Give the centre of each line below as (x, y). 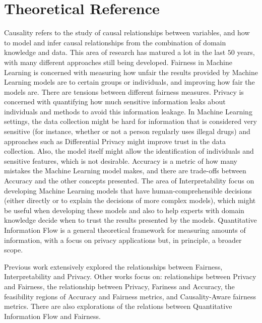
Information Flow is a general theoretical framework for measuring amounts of (125, 230)
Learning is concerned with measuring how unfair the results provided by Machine (131, 72)
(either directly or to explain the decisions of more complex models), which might (130, 200)
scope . (14, 250)
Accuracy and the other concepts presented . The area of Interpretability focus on (129, 181)
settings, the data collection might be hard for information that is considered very (130, 121)
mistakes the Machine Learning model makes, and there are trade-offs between (125, 171)
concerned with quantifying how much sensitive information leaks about (115, 102)
